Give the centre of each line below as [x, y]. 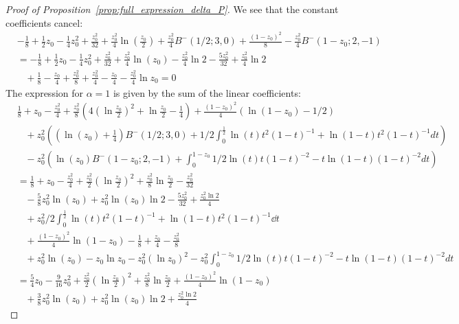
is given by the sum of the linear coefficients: [207, 92]
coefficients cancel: [44, 22]
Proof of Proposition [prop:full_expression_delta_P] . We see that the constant [172, 9]
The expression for [45, 92]
